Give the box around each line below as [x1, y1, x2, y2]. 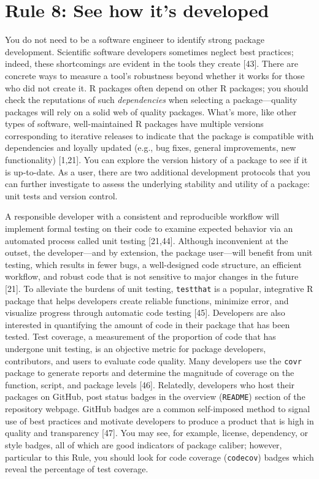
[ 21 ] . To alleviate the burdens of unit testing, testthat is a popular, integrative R [5, 282, 313, 294]
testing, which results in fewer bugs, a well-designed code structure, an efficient [5, 258, 302, 270]
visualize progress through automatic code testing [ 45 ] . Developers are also [5, 306, 285, 319]
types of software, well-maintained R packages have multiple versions [5, 117, 264, 130]
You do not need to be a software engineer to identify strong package [5, 33, 264, 46]
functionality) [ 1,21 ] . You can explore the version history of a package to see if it [5, 153, 308, 166]
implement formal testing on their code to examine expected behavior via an [5, 222, 293, 235]
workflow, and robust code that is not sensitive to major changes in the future [5, 270, 299, 283]
